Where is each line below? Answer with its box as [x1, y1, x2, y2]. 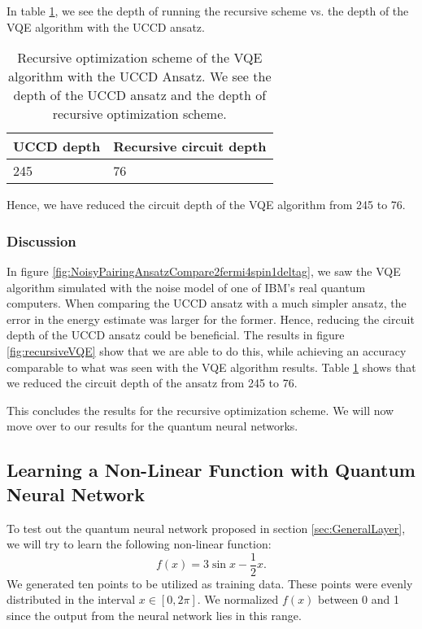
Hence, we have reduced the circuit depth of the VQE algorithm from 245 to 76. [7, 196, 406, 213]
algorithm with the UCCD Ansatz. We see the [7, 67, 272, 86]
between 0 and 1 [318, 591, 399, 608]
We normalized [204, 591, 279, 608]
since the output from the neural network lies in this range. [7, 606, 302, 623]
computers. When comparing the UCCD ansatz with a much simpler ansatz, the [7, 295, 407, 312]
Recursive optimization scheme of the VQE [17, 48, 263, 68]
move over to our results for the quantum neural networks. [7, 417, 298, 435]
